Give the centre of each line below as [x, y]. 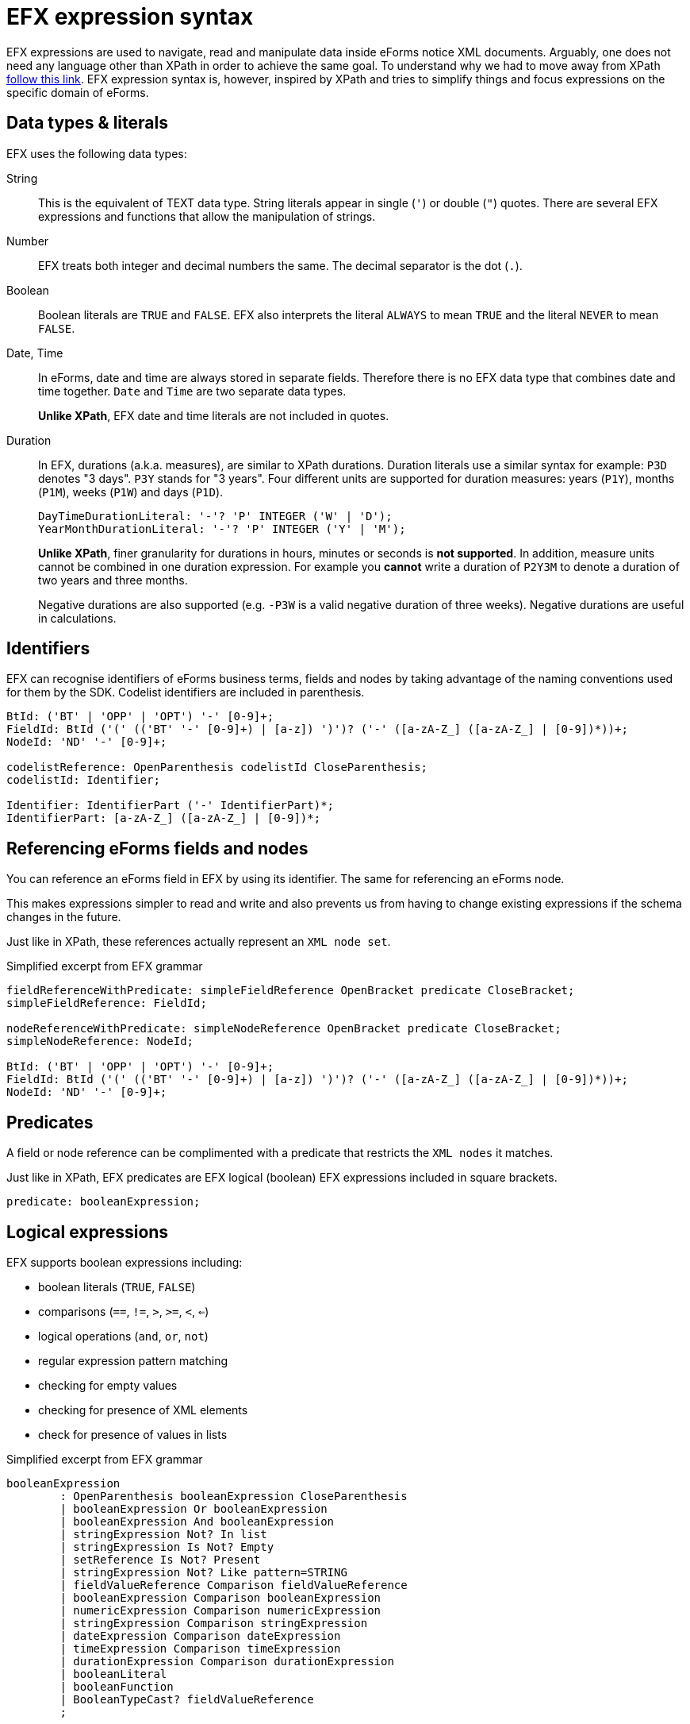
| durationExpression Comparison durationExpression [227, 1661]
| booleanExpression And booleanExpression [197, 1521]
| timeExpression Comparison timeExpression [200, 1648]
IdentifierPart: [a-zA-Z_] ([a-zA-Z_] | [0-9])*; [164, 818]
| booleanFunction [117, 1686]
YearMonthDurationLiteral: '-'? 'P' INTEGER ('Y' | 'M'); [222, 528]
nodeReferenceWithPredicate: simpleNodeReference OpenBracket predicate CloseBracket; [284, 1029]
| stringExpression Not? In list [163, 1534]
